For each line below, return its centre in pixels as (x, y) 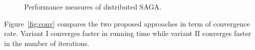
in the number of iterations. (47, 43)
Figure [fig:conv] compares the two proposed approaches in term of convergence (127, 23)
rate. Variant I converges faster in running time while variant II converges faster (128, 33)
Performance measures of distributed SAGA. (93, 6)
